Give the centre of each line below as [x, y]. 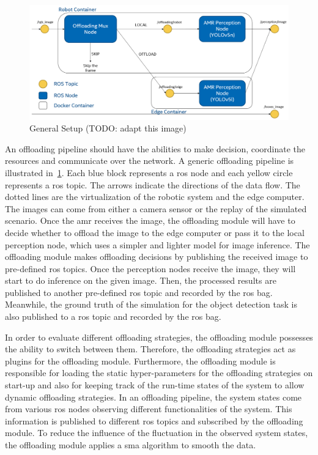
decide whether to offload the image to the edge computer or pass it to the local [155, 232]
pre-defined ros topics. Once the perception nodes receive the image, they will [150, 268]
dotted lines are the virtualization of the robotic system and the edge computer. [155, 197]
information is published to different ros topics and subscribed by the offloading [154, 420]
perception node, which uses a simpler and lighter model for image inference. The [157, 244]
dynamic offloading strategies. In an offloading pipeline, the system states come [153, 397]
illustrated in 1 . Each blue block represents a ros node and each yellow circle [149, 172]
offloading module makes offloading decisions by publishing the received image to [157, 257]
